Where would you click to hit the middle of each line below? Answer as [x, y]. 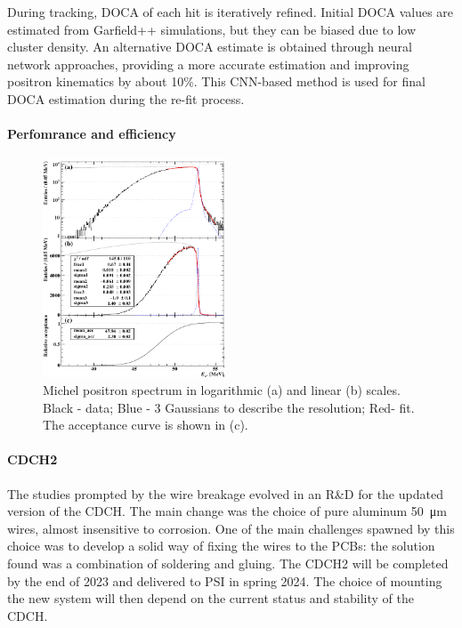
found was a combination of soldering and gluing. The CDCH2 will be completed [228, 564]
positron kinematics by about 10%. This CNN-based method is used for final [216, 81]
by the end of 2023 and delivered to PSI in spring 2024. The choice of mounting [225, 580]
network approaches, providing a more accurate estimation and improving [208, 64]
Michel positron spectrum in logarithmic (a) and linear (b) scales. [222, 390]
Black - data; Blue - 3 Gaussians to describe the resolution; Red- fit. [229, 407]
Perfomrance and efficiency [92, 134]
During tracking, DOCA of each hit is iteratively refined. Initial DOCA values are [231, 12]
